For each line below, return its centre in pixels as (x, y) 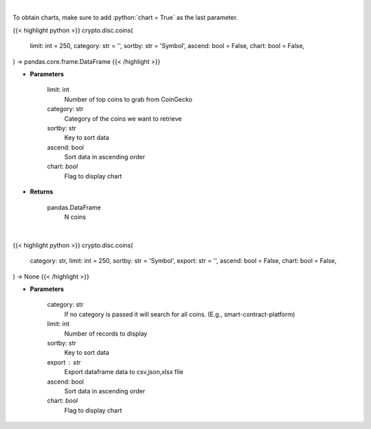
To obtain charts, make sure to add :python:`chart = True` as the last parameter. (125, 18)
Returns (42, 192)
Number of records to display (106, 334)
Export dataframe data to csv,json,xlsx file (124, 372)
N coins (75, 217)
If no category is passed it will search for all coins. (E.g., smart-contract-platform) (180, 314)
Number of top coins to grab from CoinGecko (128, 99)
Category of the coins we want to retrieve (123, 118)
